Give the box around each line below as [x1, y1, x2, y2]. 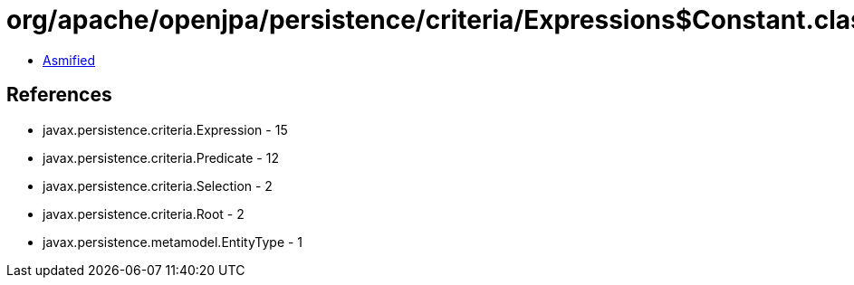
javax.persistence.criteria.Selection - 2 [43, 177, 273, 194]
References [6, 83, 112, 107]
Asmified [43, 52, 96, 68]
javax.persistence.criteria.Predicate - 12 [43, 149, 279, 166]
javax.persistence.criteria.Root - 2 [43, 205, 245, 222]
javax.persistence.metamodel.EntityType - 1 [43, 233, 303, 250]
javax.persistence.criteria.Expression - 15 [43, 121, 288, 138]
